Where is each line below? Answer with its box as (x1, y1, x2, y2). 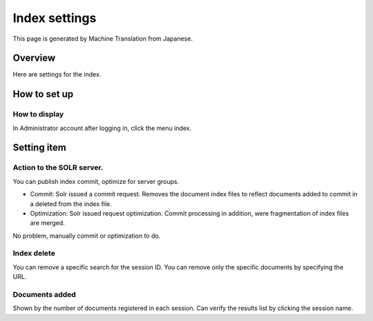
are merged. (30, 219, 65, 227)
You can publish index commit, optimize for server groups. (12, 177, 180, 185)
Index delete (12, 249, 55, 258)
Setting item (12, 142, 67, 154)
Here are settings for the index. (12, 70, 102, 79)
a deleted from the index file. (30, 200, 112, 208)
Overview (12, 52, 56, 64)
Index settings (12, 10, 97, 25)
